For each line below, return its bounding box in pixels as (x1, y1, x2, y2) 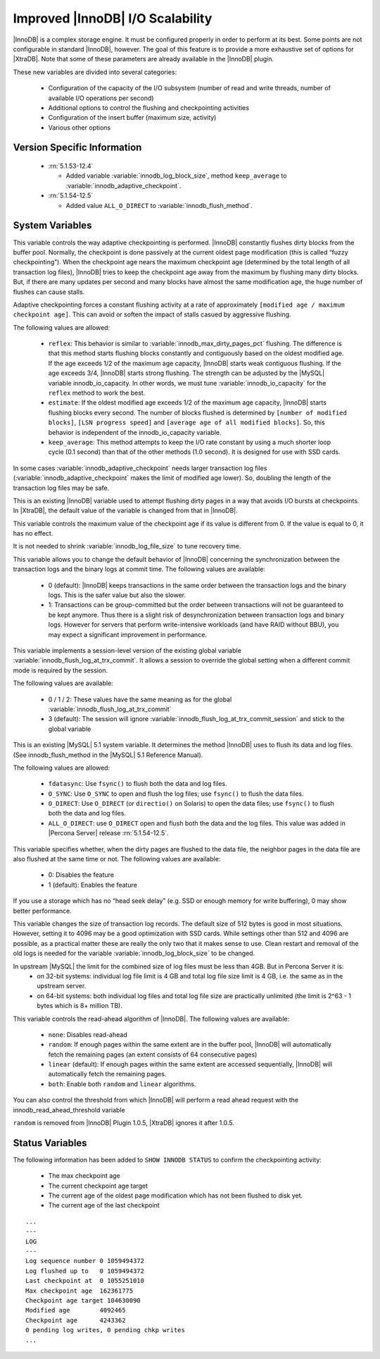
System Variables (13, 219, 92, 232)
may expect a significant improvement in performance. (48, 630, 208, 639)
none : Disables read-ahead (48, 1030, 127, 1039)
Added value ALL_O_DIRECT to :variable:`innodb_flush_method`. (65, 201, 253, 209)
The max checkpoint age (48, 1172, 120, 1180)
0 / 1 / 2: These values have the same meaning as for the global (48, 695, 232, 703)
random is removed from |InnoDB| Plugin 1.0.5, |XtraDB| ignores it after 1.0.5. (13, 1119, 235, 1127)
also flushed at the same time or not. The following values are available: (13, 855, 221, 863)
